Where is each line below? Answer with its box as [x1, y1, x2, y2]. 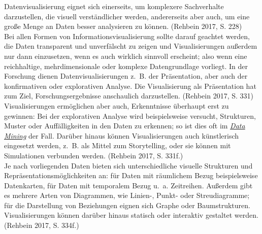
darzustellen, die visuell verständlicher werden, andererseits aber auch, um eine [4, 11, 250, 21]
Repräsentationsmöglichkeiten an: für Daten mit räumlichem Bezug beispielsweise [4, 170, 258, 181]
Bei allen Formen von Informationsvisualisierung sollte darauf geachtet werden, [4, 30, 250, 41]
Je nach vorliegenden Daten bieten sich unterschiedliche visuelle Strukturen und [4, 160, 253, 171]
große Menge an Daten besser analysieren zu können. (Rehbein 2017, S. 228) [4, 21, 242, 31]
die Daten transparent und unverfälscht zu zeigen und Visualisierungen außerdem [4, 41, 257, 51]
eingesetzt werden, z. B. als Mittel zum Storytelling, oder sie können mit [4, 140, 231, 151]
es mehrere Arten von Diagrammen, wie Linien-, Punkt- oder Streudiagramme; [4, 190, 250, 200]
